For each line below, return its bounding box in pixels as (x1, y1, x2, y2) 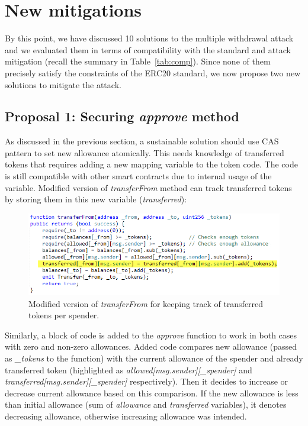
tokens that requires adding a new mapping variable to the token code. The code (5, 158, 298, 170)
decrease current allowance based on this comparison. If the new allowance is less (5, 386, 299, 399)
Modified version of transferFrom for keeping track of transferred (28, 297, 264, 309)
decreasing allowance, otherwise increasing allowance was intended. (5, 410, 247, 422)
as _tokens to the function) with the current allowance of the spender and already (5, 352, 303, 364)
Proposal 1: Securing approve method (5, 107, 239, 125)
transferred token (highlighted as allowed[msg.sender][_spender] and (5, 363, 252, 376)
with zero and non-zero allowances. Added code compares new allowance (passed (5, 340, 297, 353)
